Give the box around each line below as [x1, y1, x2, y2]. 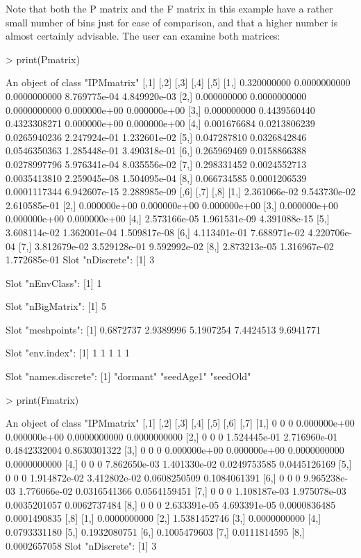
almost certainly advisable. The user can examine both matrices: [6, 28, 280, 43]
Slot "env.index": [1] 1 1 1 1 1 [6, 345, 130, 360]
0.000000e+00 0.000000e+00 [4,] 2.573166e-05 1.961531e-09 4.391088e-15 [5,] [6, 211, 330, 226]
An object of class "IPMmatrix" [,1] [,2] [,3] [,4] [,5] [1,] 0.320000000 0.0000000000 [6, 75, 351, 90]
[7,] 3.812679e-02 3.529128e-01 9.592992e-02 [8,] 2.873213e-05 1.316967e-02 [18, 238, 334, 253]
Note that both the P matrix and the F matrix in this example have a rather [6, 1, 333, 15]
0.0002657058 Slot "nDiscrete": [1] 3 [6, 538, 157, 552]
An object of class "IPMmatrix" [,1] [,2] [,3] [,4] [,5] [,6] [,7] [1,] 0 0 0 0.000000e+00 [6, 416, 355, 430]
